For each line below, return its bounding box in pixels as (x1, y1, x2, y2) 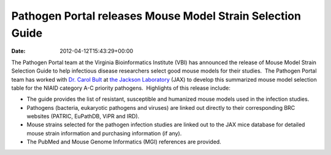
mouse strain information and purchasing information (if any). (26, 129, 182, 137)
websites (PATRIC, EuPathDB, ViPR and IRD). (26, 113, 140, 120)
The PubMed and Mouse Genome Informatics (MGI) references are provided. (26, 138, 222, 146)
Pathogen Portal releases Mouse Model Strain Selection (11, 9, 302, 23)
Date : (11, 48, 26, 55)
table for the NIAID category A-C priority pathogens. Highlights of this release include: (11, 84, 231, 92)
